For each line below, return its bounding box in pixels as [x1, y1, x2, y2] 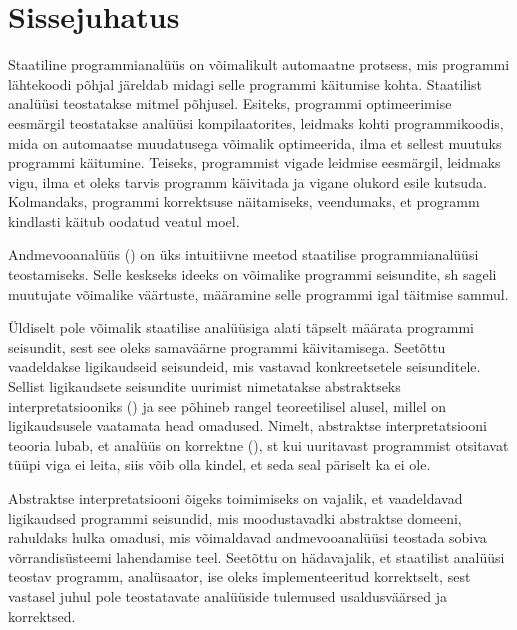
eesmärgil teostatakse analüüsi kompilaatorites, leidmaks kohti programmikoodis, [8, 112, 504, 133]
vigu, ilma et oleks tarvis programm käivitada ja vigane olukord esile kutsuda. [8, 171, 487, 192]
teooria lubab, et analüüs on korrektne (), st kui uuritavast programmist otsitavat [8, 434, 509, 455]
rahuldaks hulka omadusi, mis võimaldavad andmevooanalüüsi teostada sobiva [8, 527, 487, 548]
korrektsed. [8, 605, 76, 626]
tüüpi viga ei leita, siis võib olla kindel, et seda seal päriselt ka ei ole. [8, 454, 431, 475]
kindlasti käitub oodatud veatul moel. [8, 210, 240, 231]
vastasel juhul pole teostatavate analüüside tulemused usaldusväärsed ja [8, 585, 447, 606]
